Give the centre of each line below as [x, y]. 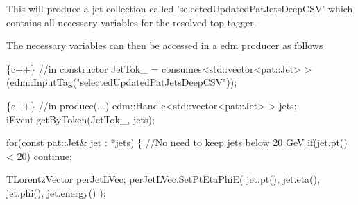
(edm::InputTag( [42, 82]
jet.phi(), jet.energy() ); [56, 192]
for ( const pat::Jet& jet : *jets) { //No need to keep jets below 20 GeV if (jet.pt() [177, 142]
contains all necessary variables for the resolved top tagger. [131, 22]
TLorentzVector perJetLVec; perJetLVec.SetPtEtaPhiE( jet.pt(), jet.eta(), [163, 179]
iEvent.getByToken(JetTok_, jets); [80, 119]
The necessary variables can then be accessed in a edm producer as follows [165, 45]
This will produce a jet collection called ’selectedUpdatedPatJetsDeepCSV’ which [180, 8]
